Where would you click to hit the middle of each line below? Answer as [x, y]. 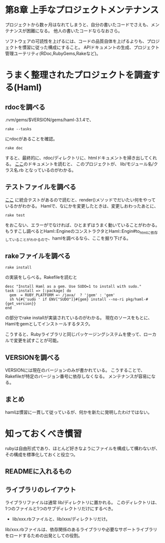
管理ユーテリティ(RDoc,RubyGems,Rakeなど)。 [53, 53]
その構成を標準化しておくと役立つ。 [41, 454]
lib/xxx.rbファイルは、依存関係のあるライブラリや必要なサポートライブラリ [81, 529]
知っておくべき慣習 [43, 434]
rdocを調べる [25, 107]
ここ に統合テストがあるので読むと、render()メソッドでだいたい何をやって [81, 200]
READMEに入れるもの [38, 472]
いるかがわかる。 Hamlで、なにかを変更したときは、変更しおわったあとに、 [82, 206]
